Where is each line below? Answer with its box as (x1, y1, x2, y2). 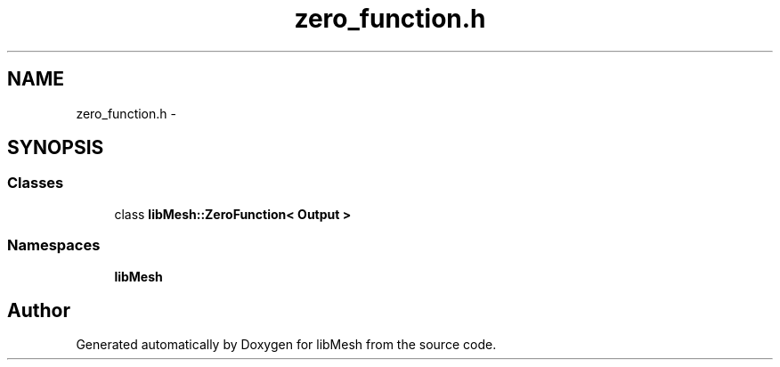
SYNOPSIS (7, 136, 104, 159)
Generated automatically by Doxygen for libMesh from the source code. (76, 337, 497, 353)
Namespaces (7, 236, 101, 255)
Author (7, 298, 70, 322)
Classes (7, 174, 64, 192)
